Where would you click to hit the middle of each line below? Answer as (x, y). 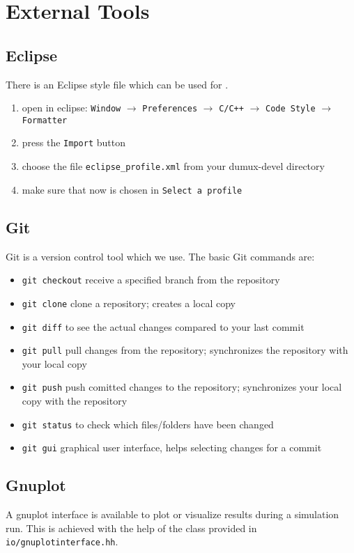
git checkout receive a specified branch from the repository (151, 280)
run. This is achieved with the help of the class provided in (131, 528)
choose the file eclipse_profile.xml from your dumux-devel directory (173, 166)
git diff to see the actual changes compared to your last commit (163, 326)
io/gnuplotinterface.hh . (62, 542)
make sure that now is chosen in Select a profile (132, 189)
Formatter (45, 120)
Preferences (170, 109)
